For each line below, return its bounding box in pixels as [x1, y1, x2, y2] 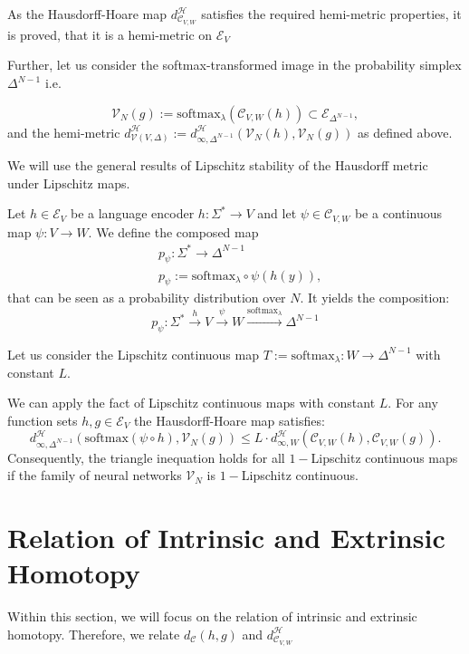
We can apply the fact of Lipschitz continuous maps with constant [7, 393, 376, 412]
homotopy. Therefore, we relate [7, 624, 180, 643]
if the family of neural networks [7, 466, 182, 485]
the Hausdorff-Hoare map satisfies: [134, 410, 325, 429]
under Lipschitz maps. [7, 173, 130, 192]
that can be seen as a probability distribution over [7, 288, 286, 307]
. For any [388, 393, 438, 412]
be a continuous [354, 204, 443, 223]
